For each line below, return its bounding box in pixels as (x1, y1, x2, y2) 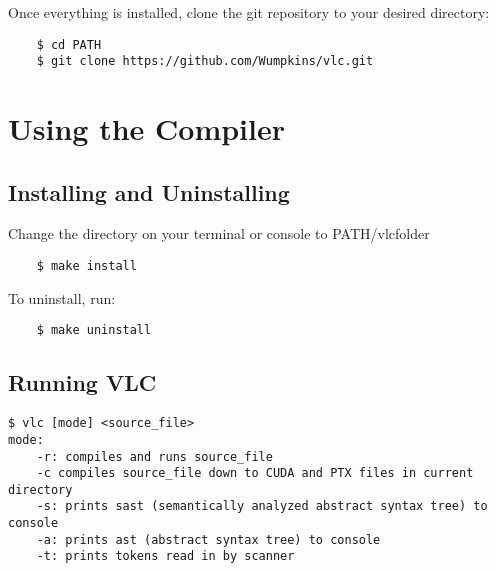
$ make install (36, 259, 137, 274)
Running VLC (8, 367, 157, 398)
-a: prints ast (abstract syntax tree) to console (36, 532, 381, 547)
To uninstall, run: (8, 287, 116, 308)
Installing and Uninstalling (8, 176, 290, 207)
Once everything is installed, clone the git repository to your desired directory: (8, 2, 490, 22)
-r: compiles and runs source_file (36, 449, 273, 464)
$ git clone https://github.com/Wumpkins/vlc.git (36, 54, 374, 69)
